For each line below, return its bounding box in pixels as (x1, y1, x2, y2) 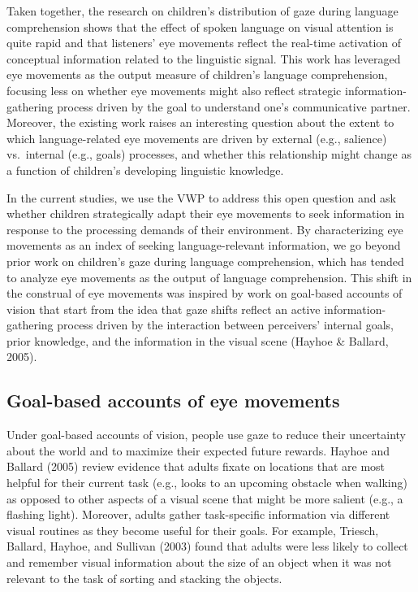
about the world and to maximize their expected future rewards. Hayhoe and (6, 442, 390, 459)
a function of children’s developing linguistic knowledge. (6, 161, 284, 178)
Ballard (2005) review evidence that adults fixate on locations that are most (6, 458, 386, 475)
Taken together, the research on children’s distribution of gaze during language (6, 2, 399, 19)
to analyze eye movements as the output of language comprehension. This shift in (6, 268, 412, 285)
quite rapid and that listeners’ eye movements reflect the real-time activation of (6, 34, 402, 51)
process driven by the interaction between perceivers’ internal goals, (57, 316, 394, 333)
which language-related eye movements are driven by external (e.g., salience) (6, 129, 387, 146)
